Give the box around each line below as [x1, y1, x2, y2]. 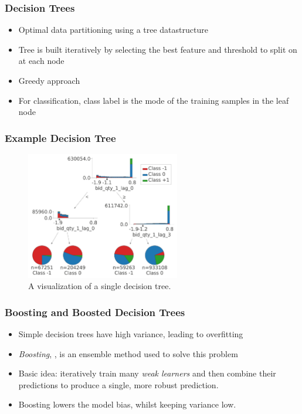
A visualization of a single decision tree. [28, 280, 171, 292]
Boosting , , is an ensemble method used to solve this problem [18, 347, 238, 359]
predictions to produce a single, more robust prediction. [18, 378, 219, 391]
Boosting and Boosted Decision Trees [5, 304, 185, 319]
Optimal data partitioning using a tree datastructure [18, 23, 208, 36]
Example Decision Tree [5, 130, 116, 145]
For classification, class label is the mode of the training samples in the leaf [18, 94, 289, 106]
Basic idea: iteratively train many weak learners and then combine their [18, 367, 276, 379]
